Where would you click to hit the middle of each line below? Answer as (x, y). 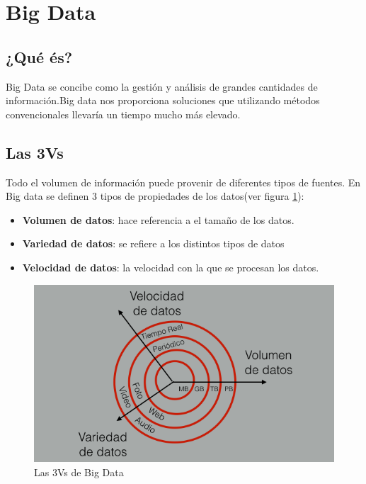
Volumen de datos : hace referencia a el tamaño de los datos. (158, 219)
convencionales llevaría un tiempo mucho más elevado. (123, 114)
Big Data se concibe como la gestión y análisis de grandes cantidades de (162, 86)
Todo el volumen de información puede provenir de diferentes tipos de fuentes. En (183, 182)
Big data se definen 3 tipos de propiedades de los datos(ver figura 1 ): (155, 196)
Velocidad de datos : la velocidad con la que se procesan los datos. (171, 267)
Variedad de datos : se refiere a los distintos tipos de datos (153, 243)
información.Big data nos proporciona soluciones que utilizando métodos (163, 100)
